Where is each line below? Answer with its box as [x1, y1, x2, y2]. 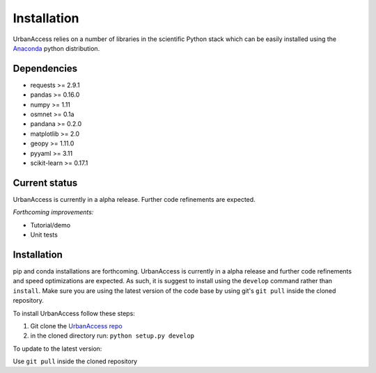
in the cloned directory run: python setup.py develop [30, 331, 195, 340]
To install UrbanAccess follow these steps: [13, 309, 135, 317]
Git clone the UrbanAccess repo [30, 322, 123, 330]
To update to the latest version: [13, 344, 102, 353]
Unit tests [30, 230, 58, 239]
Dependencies [13, 63, 78, 74]
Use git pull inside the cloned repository [13, 357, 138, 365]
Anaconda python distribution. [13, 44, 100, 52]
